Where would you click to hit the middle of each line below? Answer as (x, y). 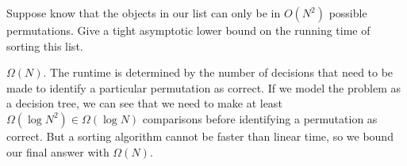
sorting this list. (45, 45)
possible (348, 13)
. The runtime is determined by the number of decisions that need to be (218, 72)
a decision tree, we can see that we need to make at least (144, 103)
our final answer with (58, 151)
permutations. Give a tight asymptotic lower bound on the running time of (188, 30)
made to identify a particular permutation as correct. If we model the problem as (203, 87)
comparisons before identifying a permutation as (260, 118)
